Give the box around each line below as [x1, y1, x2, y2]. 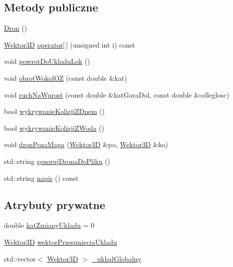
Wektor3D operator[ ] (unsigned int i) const [4, 39, 135, 50]
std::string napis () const [4, 172, 79, 183]
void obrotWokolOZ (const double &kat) [4, 72, 127, 83]
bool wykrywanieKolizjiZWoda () [4, 122, 104, 133]
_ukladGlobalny [92, 253, 141, 264]
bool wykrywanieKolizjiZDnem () [4, 106, 105, 116]
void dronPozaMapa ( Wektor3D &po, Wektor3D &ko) [4, 139, 168, 150]
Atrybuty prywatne [4, 197, 105, 212]
